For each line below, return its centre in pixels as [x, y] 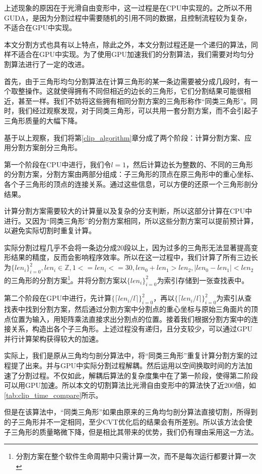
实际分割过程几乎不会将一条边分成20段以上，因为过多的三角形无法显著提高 [127, 247]
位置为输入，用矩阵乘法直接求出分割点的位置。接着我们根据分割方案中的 [131, 319]
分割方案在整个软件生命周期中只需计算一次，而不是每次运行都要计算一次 [136, 456]
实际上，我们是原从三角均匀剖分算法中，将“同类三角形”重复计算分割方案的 [127, 355]
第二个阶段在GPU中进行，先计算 [58, 298]
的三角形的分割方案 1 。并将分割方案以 [65, 279]
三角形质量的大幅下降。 [43, 120]
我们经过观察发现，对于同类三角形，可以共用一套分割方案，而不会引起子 [138, 111]
